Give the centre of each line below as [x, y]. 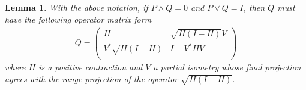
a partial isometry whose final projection [227, 67]
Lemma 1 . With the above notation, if [76, 7]
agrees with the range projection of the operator [91, 78]
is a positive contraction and [91, 67]
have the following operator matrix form [78, 19]
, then [254, 7]
